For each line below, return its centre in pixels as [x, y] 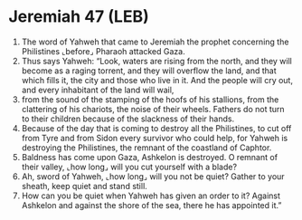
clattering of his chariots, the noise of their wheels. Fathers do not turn [153, 109]
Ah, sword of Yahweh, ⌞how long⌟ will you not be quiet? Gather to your [153, 176]
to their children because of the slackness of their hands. [128, 119]
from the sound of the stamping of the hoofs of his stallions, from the [150, 99]
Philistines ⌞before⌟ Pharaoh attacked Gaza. [104, 51]
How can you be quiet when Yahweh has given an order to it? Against [151, 196]
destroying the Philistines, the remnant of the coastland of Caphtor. [146, 148]
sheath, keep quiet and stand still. [85, 186]
